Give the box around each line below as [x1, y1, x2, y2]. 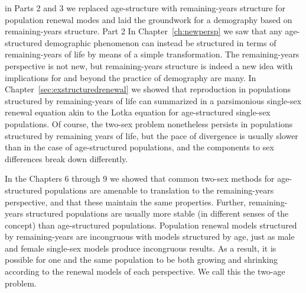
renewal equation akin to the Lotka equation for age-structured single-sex [5, 106, 271, 118]
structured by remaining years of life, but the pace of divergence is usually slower [5, 129, 298, 141]
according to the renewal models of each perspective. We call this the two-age [5, 265, 285, 278]
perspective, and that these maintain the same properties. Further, [5, 195, 246, 208]
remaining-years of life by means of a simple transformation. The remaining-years [5, 48, 300, 60]
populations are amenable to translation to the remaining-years [44, 183, 274, 196]
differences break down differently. [5, 152, 128, 165]
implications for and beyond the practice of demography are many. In [5, 71, 256, 83]
